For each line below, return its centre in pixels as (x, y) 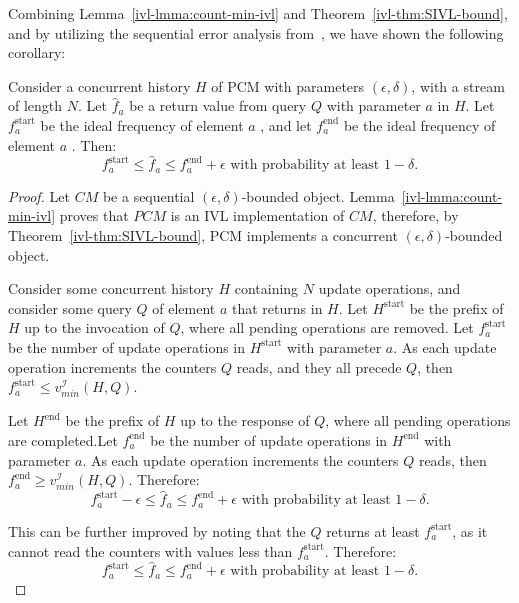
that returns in (277, 307)
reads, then (452, 459)
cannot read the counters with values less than (150, 550)
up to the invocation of (94, 327)
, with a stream (458, 85)
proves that (94, 215)
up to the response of (245, 420)
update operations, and (389, 288)
